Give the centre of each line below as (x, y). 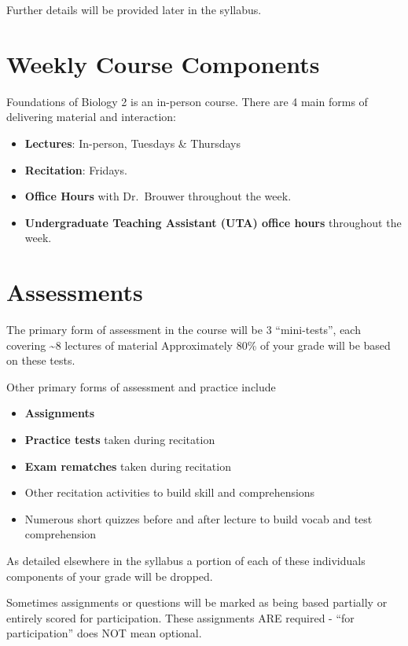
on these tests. (41, 360)
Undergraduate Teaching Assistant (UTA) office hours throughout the (213, 222)
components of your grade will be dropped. (110, 576)
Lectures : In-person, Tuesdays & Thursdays (132, 143)
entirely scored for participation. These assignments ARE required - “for (180, 617)
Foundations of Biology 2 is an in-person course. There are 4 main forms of (187, 101)
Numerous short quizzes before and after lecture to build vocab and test (198, 518)
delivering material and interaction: (91, 117)
